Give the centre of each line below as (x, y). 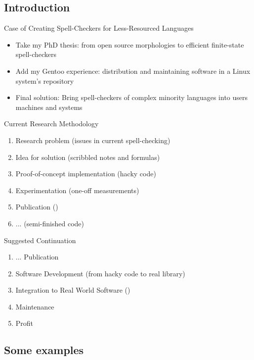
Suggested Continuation (40, 240)
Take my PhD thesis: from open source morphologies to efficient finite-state (130, 44)
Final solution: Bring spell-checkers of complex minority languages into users (132, 97)
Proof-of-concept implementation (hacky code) (86, 174)
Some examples (44, 350)
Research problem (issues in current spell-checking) (93, 140)
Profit (24, 323)
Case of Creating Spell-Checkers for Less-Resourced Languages (99, 28)
